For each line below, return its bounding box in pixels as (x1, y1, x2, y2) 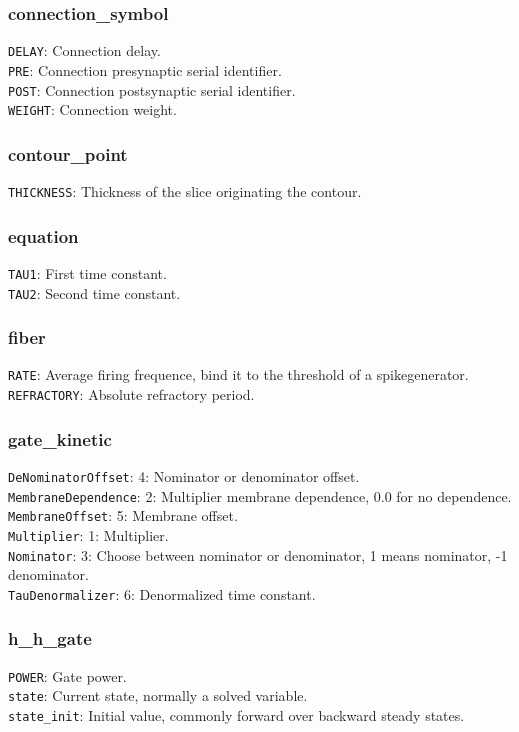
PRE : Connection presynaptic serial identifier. (8, 59, 282, 80)
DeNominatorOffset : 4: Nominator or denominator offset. (8, 466, 360, 486)
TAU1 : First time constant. (8, 262, 167, 283)
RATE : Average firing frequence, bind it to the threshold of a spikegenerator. (8, 364, 469, 385)
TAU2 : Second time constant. (8, 282, 181, 303)
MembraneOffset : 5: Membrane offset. (8, 505, 238, 526)
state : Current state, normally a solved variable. (8, 685, 308, 706)
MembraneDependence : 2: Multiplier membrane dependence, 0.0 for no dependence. (8, 485, 512, 506)
